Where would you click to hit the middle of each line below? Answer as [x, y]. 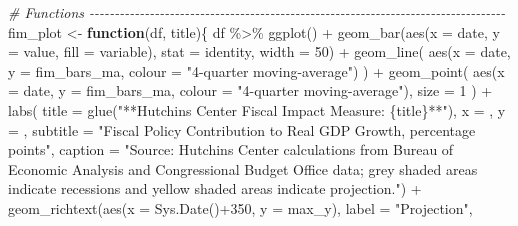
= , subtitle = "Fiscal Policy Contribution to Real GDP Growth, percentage [242, 129]
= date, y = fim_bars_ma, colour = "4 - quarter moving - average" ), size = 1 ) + [250, 90]
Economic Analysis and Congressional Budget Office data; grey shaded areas [243, 168]
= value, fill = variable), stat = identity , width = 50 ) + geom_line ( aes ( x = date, [259, 51]
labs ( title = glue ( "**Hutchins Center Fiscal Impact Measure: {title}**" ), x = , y [257, 109]
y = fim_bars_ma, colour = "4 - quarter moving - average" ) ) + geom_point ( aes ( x [256, 70]
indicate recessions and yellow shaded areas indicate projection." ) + [215, 188]
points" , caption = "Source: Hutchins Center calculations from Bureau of [231, 149]
